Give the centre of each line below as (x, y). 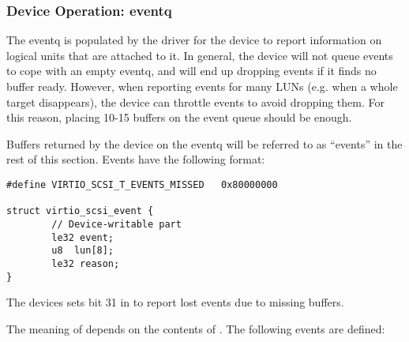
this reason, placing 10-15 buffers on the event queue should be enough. (179, 117)
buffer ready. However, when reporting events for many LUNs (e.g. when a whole (202, 86)
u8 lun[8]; (83, 251)
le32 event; (83, 237)
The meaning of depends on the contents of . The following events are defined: (196, 328)
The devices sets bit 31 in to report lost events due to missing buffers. (175, 302)
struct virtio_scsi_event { (80, 211)
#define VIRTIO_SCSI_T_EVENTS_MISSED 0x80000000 (142, 184)
